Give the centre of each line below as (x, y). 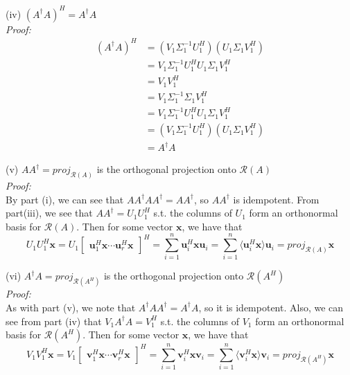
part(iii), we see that (49, 213)
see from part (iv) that (54, 321)
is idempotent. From (276, 199)
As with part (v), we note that (71, 307)
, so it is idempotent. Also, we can (271, 307)
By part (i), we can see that (65, 199)
